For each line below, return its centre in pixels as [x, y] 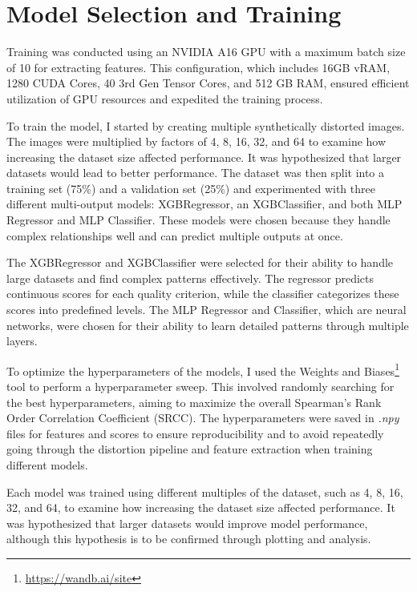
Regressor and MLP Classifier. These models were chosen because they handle [198, 220]
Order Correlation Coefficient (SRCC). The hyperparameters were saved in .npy [203, 418]
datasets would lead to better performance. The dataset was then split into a [196, 173]
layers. [22, 341]
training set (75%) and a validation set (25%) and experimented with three [191, 188]
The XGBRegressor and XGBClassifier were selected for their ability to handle [200, 262]
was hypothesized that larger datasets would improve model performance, [187, 523]
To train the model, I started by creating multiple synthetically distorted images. [206, 125]
